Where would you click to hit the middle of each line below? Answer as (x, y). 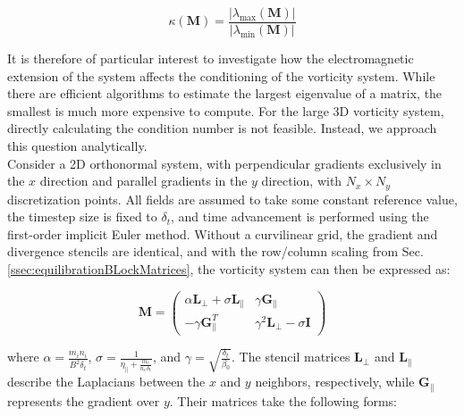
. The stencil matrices (291, 357)
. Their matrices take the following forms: (283, 400)
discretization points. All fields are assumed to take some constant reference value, (232, 199)
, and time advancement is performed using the (300, 216)
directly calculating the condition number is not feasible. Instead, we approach (222, 128)
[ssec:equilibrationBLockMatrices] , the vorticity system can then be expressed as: (229, 269)
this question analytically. (77, 146)
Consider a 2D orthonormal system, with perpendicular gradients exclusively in (224, 163)
